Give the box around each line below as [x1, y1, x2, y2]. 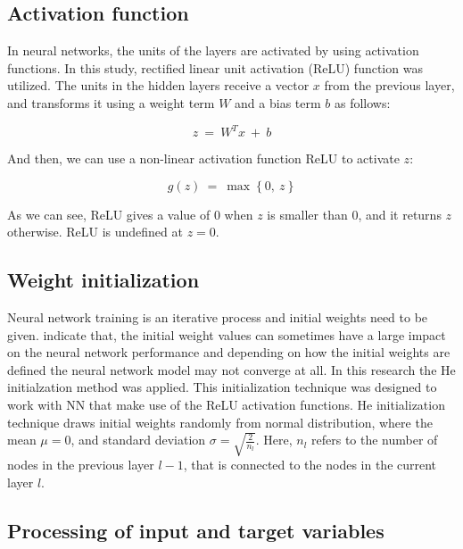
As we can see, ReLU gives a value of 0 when [7, 204, 253, 223]
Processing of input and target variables [7, 517, 384, 545]
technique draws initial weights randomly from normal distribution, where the [7, 412, 433, 431]
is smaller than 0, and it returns [267, 204, 442, 223]
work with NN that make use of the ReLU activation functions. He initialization [7, 395, 445, 414]
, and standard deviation [70, 430, 206, 449]
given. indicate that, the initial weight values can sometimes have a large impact [7, 325, 446, 344]
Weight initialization [7, 266, 200, 294]
